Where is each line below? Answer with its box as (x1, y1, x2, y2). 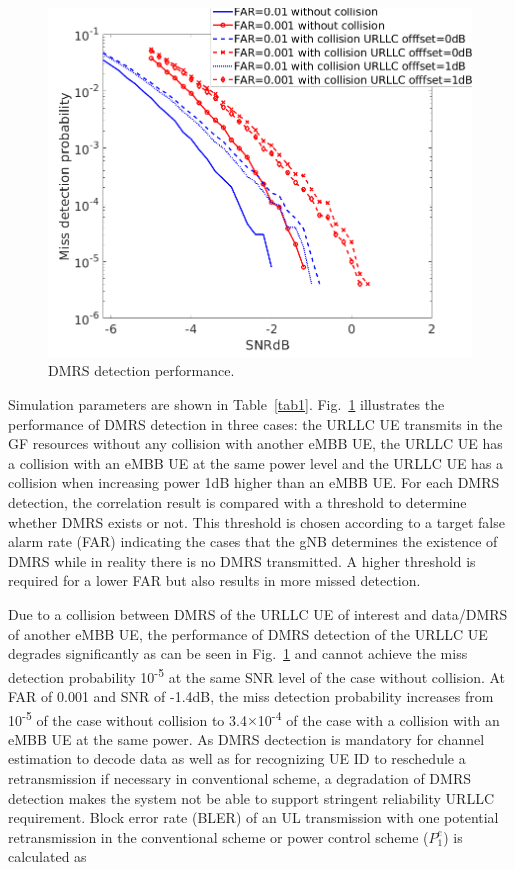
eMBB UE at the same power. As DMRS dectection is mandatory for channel (8, 728, 485, 749)
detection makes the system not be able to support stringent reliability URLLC (8, 787, 495, 808)
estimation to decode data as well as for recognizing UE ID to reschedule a (8, 748, 466, 769)
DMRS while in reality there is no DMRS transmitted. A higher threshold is (8, 550, 476, 571)
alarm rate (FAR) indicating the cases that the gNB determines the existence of (8, 531, 498, 552)
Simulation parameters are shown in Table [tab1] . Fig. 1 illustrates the (8, 393, 445, 414)
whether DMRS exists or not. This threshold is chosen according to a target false (8, 511, 505, 532)
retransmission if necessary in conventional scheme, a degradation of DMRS (8, 767, 471, 788)
